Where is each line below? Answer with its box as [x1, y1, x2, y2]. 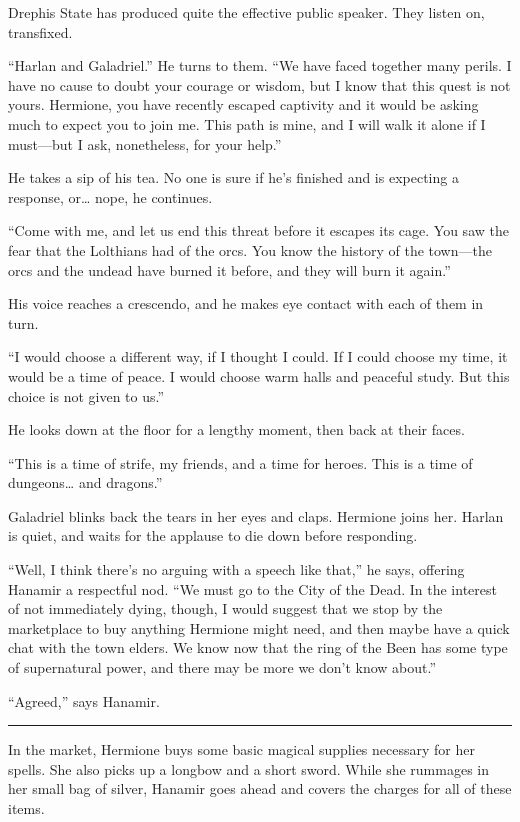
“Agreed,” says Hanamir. [8, 690, 160, 711]
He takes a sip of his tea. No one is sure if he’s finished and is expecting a [8, 167, 459, 188]
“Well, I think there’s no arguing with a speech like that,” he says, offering [8, 559, 465, 580]
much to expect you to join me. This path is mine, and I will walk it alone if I [8, 113, 486, 134]
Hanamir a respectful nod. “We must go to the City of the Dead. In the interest [8, 578, 497, 599]
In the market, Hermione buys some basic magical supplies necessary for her [8, 739, 475, 760]
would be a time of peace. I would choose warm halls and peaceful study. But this [8, 365, 510, 386]
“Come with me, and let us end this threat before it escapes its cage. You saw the [8, 220, 509, 241]
